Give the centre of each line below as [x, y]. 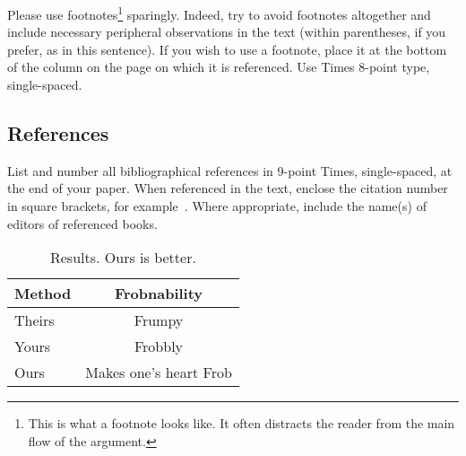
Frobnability [159, 294]
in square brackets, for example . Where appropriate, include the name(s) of [217, 206]
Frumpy [159, 320]
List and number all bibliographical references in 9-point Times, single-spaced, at [230, 170]
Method [43, 294]
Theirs [35, 320]
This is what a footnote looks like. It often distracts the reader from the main [242, 423]
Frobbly [159, 346]
